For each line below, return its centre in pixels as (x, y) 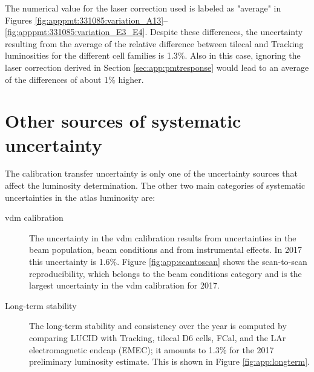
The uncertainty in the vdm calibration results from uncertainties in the (163, 237)
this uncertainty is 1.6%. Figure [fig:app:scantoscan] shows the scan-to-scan (168, 262)
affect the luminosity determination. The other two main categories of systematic (155, 185)
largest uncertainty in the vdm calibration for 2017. (124, 285)
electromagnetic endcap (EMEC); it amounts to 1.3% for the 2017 (152, 349)
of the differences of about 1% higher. (74, 79)
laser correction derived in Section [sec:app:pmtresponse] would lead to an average (157, 67)
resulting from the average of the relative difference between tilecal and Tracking (154, 43)
